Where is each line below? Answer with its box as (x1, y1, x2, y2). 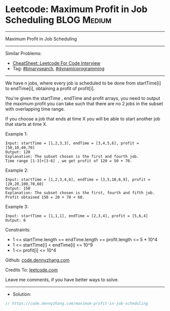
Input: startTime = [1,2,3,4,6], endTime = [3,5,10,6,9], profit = (5, 177, 151, 182)
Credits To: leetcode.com (5, 266, 58, 273)
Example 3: (5, 203, 29, 209)
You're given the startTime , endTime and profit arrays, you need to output (5, 95, 160, 101)
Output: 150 (5, 186, 30, 191)
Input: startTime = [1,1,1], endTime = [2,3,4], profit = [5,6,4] (5, 213, 148, 218)
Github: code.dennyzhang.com (5, 257, 70, 263)
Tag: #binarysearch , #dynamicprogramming (12, 65, 105, 71)
